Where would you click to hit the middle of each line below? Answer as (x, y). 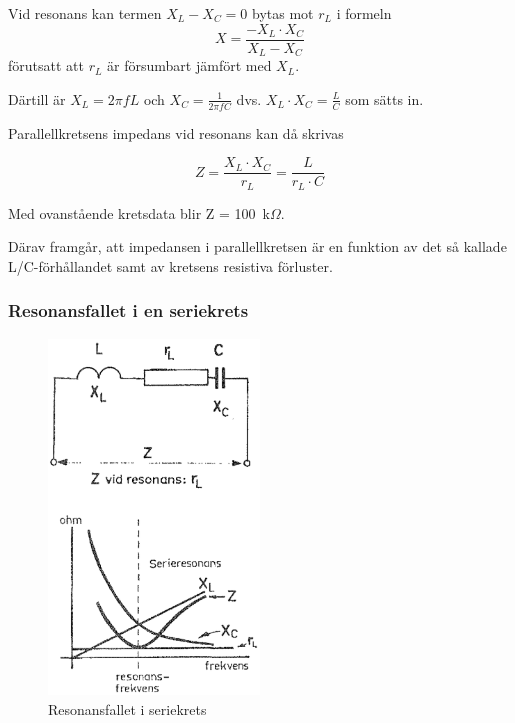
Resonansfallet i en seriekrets (128, 310)
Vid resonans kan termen (85, 13)
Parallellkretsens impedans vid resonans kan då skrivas (176, 132)
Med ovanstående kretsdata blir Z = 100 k (139, 212)
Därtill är (37, 98)
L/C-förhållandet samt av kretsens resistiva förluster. (170, 265)
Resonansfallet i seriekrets (127, 708)
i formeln (364, 13)
